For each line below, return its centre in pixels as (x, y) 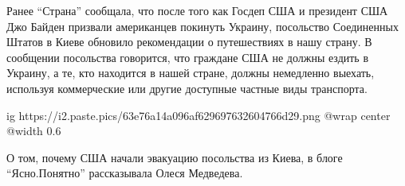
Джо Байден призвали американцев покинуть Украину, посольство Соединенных (202, 26)
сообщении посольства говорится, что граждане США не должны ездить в (188, 57)
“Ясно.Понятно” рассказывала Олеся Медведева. (125, 173)
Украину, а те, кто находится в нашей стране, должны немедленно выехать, (191, 73)
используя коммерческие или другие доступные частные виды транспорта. (187, 88)
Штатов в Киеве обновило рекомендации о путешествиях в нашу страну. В (189, 42)
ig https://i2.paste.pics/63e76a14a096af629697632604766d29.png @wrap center (199, 115)
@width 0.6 (34, 131)
